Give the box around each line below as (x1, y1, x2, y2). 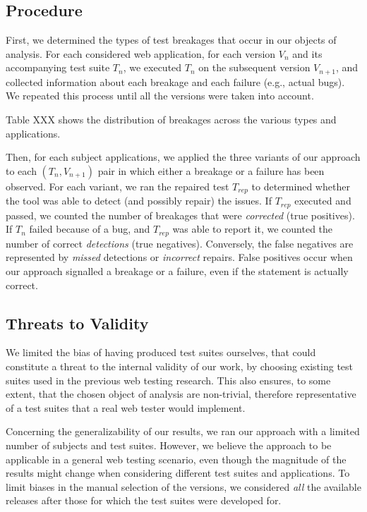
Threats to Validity (6, 312, 149, 334)
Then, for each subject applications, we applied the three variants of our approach (6, 150, 361, 164)
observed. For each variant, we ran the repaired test (6, 178, 229, 193)
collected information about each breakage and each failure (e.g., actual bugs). (6, 74, 345, 89)
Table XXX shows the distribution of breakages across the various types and (6, 112, 337, 127)
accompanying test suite (6, 60, 110, 75)
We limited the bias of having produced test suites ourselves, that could (6, 345, 316, 360)
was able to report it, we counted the (172, 221, 333, 236)
